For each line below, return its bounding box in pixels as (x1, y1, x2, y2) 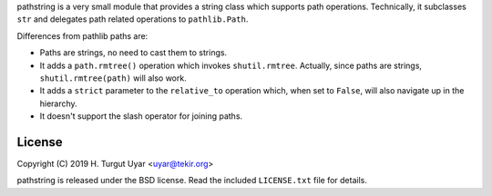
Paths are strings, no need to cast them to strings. (39, 47, 228, 58)
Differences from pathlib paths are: (16, 30, 149, 41)
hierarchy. (39, 98, 77, 109)
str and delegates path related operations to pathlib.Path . (16, 14, 249, 24)
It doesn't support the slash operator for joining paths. (39, 111, 243, 122)
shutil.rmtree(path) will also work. (39, 73, 187, 83)
